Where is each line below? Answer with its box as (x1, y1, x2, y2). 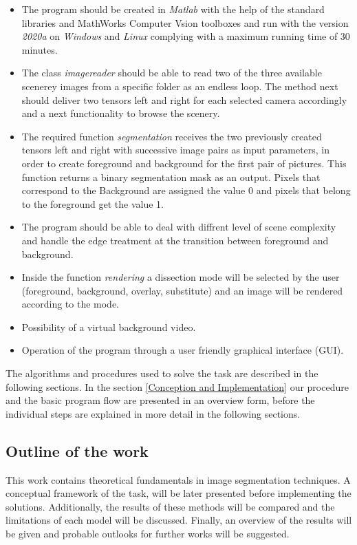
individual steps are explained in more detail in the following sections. (6, 406, 301, 420)
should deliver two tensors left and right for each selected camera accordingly (21, 92, 347, 107)
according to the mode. (21, 297, 120, 311)
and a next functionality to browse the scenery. (21, 106, 220, 120)
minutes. (21, 42, 58, 56)
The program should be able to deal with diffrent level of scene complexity (21, 220, 336, 234)
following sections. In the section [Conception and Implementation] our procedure (6, 379, 349, 394)
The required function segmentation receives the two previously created (21, 129, 322, 143)
